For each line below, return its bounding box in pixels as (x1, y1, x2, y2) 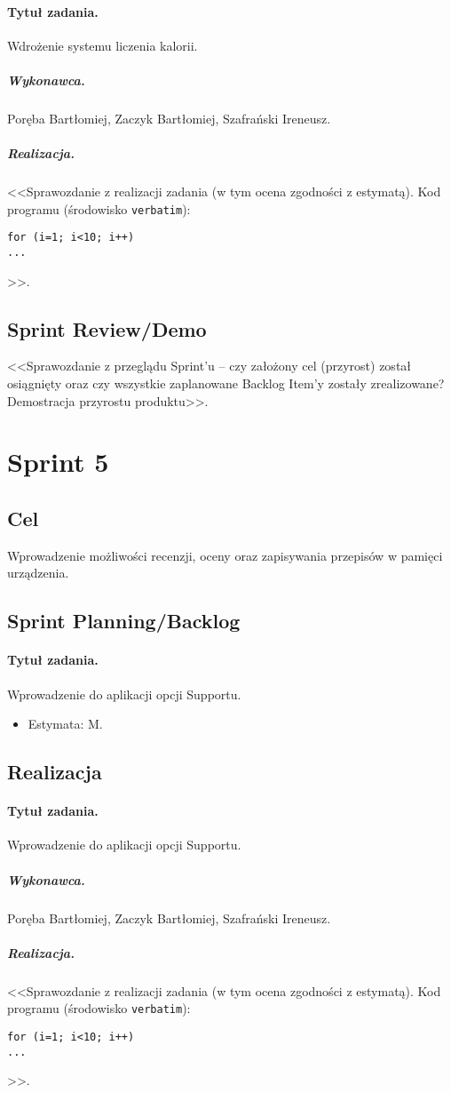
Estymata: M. (28, 714, 103, 733)
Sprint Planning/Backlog (7, 607, 241, 634)
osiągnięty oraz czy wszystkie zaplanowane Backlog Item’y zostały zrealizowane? (7, 374, 445, 393)
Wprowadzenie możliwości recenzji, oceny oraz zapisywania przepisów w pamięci (7, 546, 443, 564)
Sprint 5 (7, 443, 109, 480)
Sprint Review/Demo (7, 315, 207, 342)
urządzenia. (7, 563, 69, 582)
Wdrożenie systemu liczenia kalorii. (7, 36, 198, 54)
